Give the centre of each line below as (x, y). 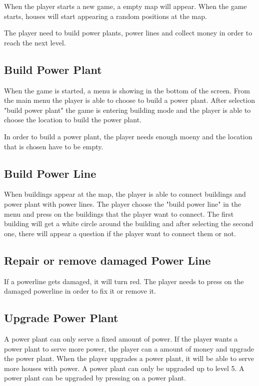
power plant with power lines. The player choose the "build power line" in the (122, 203)
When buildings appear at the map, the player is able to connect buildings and (125, 194)
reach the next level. (35, 42)
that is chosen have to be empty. (54, 146)
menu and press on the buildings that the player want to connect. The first (119, 213)
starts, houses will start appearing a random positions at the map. (105, 16)
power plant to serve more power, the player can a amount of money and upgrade (129, 348)
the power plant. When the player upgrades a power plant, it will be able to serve (129, 358)
